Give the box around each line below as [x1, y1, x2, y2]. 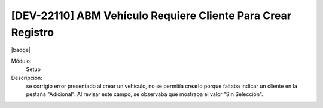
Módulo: [11, 57, 32, 64]
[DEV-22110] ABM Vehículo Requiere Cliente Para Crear [11, 9, 291, 22]
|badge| [11, 47, 31, 54]
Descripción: [11, 74, 43, 81]
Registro [11, 26, 54, 39]
